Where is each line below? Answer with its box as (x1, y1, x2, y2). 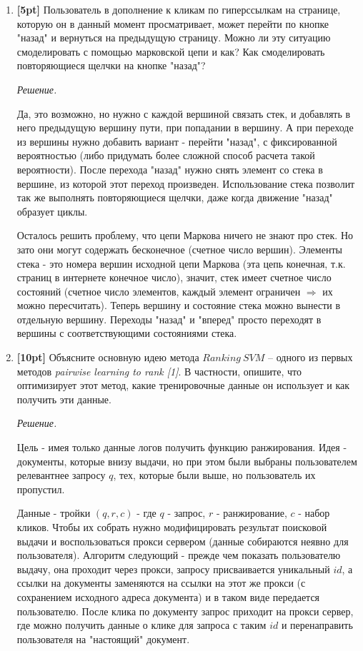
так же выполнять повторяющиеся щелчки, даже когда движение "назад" (16, 190, 333, 205)
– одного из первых (268, 350, 353, 365)
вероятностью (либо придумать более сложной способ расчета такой (16, 148, 315, 163)
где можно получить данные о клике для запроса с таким (16, 617, 267, 632)
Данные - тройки (16, 505, 91, 520)
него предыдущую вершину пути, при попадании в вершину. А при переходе (16, 120, 354, 135)
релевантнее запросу (16, 468, 106, 483)
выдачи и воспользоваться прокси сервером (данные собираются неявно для (16, 533, 349, 548)
